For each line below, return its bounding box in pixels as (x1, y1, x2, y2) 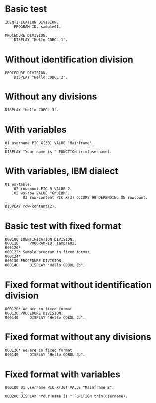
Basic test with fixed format (5, 220, 122, 232)
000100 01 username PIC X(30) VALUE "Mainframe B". (5, 385, 114, 390)
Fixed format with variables (5, 369, 121, 380)
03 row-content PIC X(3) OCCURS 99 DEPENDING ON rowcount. (23, 195, 148, 200)
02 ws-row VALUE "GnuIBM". (14, 190, 70, 196)
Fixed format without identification (5, 279, 152, 290)
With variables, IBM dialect (5, 165, 118, 177)
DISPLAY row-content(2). (5, 204, 57, 209)
